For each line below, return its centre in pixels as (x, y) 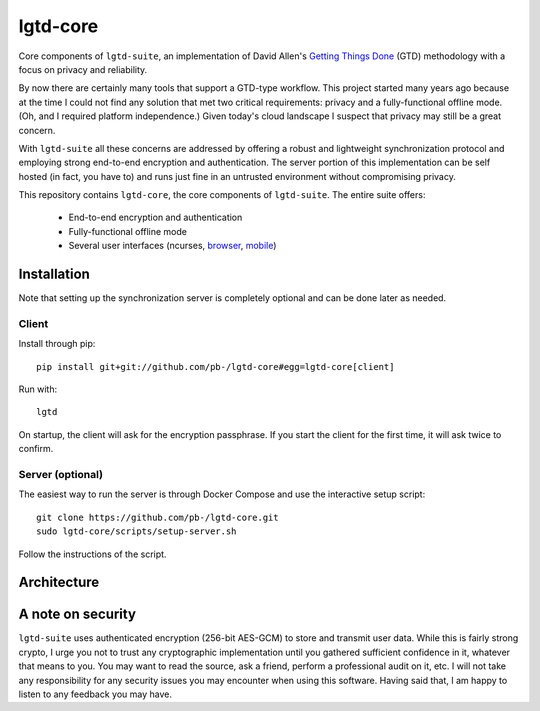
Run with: (38, 389)
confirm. (36, 449)
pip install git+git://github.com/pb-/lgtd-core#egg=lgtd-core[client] (215, 366)
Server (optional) (61, 474)
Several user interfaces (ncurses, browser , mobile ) (172, 246)
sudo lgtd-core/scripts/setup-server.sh (136, 531)
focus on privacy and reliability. (83, 69)
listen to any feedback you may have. (95, 694)
